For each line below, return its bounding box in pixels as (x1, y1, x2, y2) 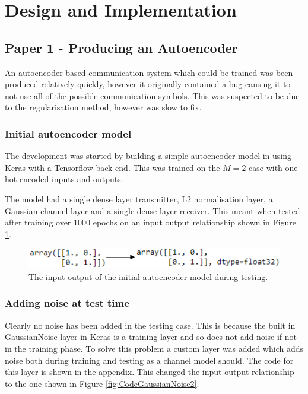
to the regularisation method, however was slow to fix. (5, 101, 202, 113)
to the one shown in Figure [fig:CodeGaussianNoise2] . (5, 377, 199, 389)
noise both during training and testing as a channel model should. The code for (5, 354, 294, 366)
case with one (249, 161, 298, 173)
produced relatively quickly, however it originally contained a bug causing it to (5, 78, 291, 90)
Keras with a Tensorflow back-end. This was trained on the (5, 161, 220, 173)
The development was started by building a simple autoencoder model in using (5, 150, 291, 162)
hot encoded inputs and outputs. (5, 173, 123, 185)
